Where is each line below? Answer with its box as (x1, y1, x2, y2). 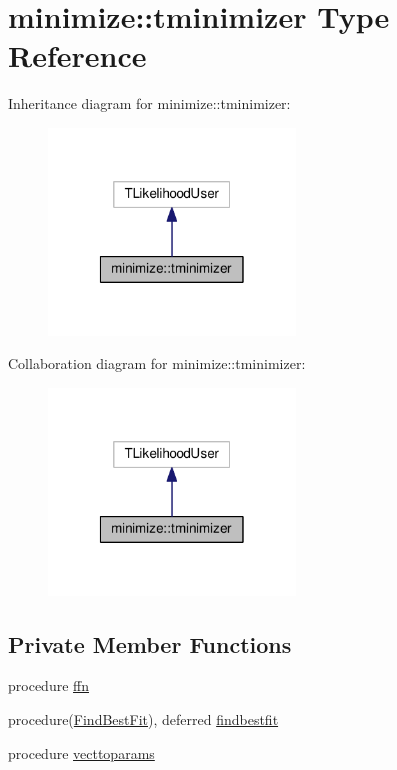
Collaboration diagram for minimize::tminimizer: (8, 353, 306, 374)
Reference (8, 35, 147, 76)
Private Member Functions (8, 628, 292, 659)
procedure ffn (8, 675, 89, 696)
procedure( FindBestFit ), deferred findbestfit (8, 708, 279, 729)
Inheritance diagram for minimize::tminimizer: (8, 93, 291, 114)
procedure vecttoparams (8, 742, 155, 763)
